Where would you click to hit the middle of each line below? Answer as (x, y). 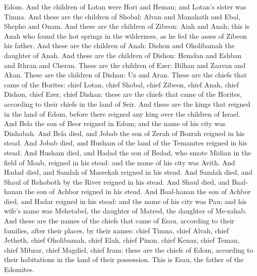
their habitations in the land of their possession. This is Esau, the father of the (124, 259)
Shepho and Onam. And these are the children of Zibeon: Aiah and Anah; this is (127, 26)
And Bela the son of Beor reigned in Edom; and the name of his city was (115, 123)
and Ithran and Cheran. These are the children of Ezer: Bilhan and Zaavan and (125, 65)
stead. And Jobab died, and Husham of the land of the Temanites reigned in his (126, 143)
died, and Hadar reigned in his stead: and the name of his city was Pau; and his (126, 201)
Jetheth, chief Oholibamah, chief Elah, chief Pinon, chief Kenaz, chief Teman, (122, 240)
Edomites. (19, 269)
